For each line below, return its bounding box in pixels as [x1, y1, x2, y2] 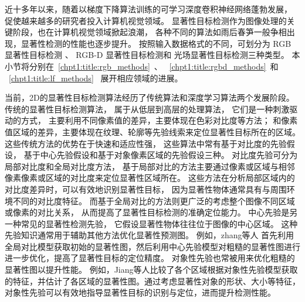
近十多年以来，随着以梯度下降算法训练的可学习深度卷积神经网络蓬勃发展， [5, 3, 292, 15]
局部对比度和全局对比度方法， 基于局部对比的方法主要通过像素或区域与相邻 [5, 160, 295, 172]
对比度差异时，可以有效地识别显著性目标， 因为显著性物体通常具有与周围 [5, 183, 287, 195]
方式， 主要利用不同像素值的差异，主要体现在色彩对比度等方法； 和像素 [21, 114, 298, 126]
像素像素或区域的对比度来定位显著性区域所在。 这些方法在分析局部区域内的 [5, 171, 295, 184]
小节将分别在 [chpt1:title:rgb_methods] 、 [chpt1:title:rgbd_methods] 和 [5, 60, 279, 72]
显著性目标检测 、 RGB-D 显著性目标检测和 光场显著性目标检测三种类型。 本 [5, 49, 300, 61]
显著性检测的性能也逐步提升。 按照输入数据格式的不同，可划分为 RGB [21, 37, 292, 49]
